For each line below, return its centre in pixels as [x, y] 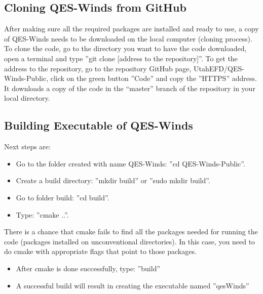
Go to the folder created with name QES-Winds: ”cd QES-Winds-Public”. [130, 163]
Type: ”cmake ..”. [42, 214]
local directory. [27, 98]
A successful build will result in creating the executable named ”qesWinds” [133, 285]
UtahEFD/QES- [219, 68]
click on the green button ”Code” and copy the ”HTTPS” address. [154, 78]
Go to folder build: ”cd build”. [63, 197]
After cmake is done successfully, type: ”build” [88, 268]
